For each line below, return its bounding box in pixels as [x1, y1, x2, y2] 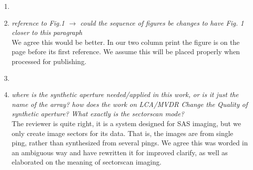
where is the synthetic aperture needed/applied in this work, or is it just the [11, 89, 239, 100]
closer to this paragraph [11, 27, 82, 37]
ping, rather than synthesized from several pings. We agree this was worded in [11, 137, 248, 148]
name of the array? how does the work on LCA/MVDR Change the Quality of [11, 99, 248, 109]
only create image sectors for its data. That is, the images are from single [11, 128, 233, 138]
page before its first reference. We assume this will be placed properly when [11, 46, 240, 57]
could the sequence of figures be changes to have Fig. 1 [80, 17, 244, 28]
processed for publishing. [11, 56, 87, 66]
